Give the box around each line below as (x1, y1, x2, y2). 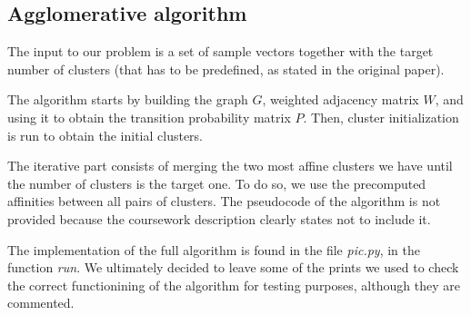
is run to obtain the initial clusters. (7, 125, 203, 144)
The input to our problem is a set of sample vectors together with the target (7, 42, 434, 61)
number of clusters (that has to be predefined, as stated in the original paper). (7, 59, 445, 78)
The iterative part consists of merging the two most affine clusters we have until (7, 156, 453, 175)
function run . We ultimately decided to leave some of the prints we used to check (7, 258, 459, 277)
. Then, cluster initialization (303, 107, 459, 126)
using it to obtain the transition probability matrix (7, 107, 291, 126)
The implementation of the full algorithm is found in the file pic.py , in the (7, 240, 420, 259)
